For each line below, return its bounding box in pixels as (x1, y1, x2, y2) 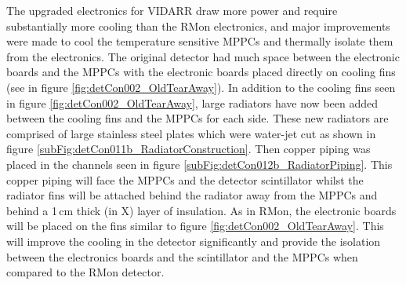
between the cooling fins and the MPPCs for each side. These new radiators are (6, 110, 389, 126)
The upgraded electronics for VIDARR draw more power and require (6, 2, 338, 18)
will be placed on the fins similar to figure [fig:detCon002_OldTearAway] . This (6, 217, 384, 234)
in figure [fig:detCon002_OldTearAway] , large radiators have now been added (6, 94, 379, 111)
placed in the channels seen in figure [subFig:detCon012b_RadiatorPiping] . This (6, 155, 393, 172)
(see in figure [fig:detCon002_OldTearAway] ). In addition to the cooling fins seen (6, 79, 396, 95)
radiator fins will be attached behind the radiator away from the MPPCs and (6, 187, 378, 203)
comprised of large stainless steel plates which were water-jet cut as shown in (6, 125, 376, 141)
